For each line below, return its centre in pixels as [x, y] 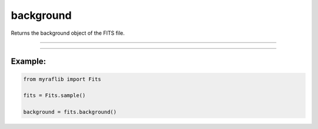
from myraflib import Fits [62, 79]
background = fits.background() [70, 112]
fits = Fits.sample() [54, 95]
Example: [29, 62]
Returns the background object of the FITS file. [68, 33]
